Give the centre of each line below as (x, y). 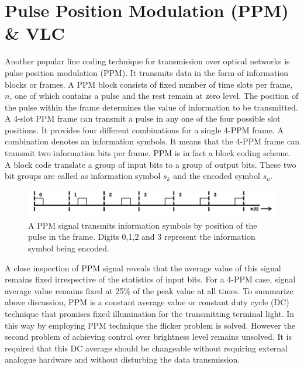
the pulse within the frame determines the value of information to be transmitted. (151, 107)
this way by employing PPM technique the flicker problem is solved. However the (150, 325)
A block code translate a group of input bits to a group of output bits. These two (151, 164)
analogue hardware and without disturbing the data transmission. (122, 359)
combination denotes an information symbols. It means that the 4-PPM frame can (152, 141)
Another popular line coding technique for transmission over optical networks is (147, 61)
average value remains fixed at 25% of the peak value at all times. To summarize (149, 290)
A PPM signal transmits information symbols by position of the (143, 225)
